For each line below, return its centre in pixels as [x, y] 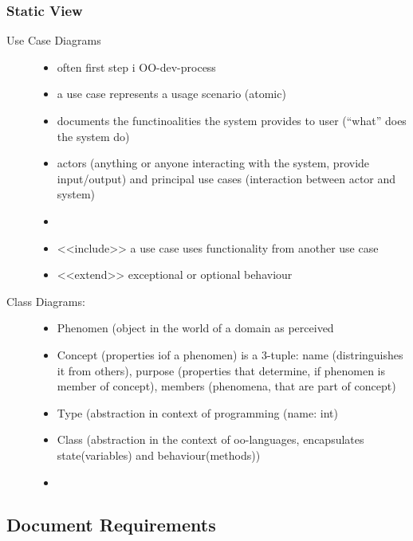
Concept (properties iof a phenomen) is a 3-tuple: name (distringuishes [230, 354]
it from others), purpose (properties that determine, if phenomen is [221, 370]
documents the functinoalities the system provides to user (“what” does [232, 120]
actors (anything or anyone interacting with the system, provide [213, 163]
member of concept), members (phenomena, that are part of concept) [226, 386]
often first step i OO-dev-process [136, 67]
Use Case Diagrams [54, 40]
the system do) [93, 136]
